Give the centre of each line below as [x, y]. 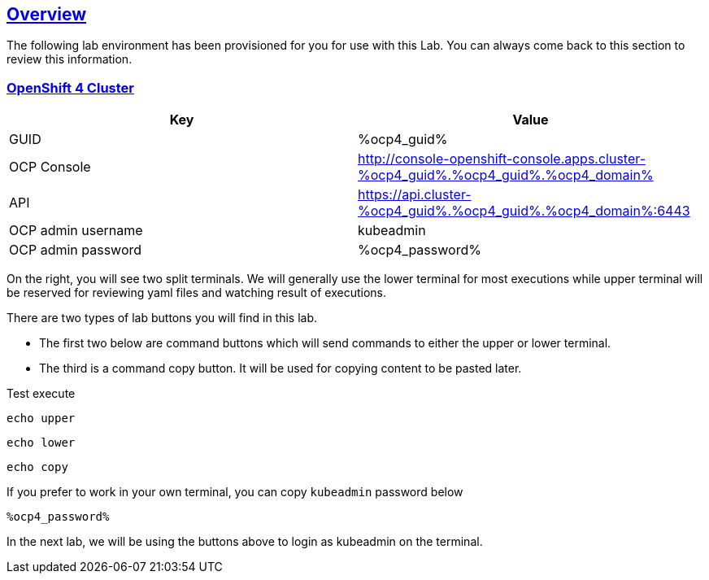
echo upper [41, 419]
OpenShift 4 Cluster [70, 87]
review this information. [70, 59]
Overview [47, 14]
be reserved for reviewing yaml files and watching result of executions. [197, 293]
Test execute [41, 394]
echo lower [41, 443]
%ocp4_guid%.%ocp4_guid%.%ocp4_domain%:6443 [524, 211]
